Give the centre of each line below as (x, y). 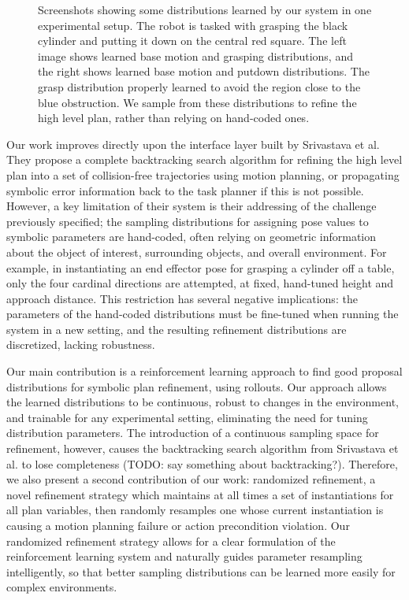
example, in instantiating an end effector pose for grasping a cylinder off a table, (201, 267)
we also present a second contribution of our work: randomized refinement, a (191, 479)
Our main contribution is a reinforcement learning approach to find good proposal (204, 371)
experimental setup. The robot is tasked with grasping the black (193, 25)
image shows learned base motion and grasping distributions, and (195, 56)
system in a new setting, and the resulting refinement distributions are (177, 329)
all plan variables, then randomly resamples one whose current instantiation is (195, 510)
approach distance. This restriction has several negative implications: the (182, 298)
